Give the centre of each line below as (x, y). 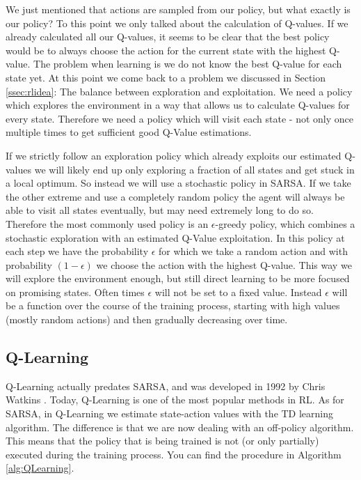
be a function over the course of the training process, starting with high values (173, 305)
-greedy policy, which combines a (285, 223)
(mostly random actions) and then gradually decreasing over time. (147, 319)
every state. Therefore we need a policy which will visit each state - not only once (179, 118)
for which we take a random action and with (253, 251)
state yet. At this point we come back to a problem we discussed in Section (166, 77)
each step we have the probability (77, 251)
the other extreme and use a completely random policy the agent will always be (175, 196)
